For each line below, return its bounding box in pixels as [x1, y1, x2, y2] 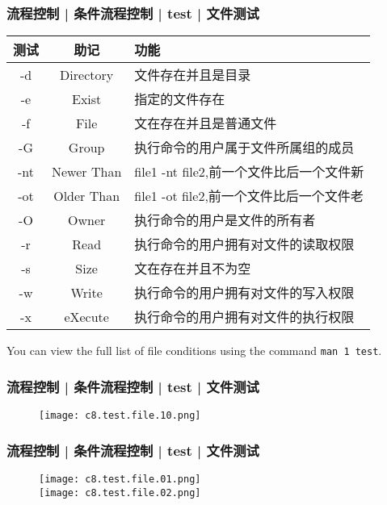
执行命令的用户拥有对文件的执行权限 [134, 307, 355, 327]
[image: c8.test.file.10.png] [39, 410, 201, 422]
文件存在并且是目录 [134, 65, 251, 85]
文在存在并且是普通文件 [134, 114, 277, 133]
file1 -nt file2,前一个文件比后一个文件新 [134, 162, 364, 182]
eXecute [64, 307, 109, 326]
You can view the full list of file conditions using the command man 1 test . [6, 342, 382, 359]
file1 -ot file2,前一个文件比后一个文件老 [134, 186, 364, 206]
